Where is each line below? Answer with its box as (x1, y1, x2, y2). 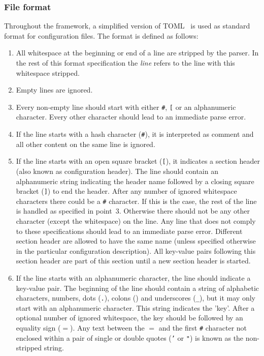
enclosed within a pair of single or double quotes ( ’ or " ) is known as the (16, 332, 244, 343)
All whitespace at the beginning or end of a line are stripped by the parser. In (16, 47, 259, 58)
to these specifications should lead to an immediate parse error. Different (16, 225, 243, 236)
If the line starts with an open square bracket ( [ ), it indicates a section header (16, 156, 260, 166)
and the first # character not (158, 322, 247, 333)
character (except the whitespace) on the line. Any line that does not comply (16, 216, 256, 226)
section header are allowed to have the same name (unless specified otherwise (16, 235, 256, 246)
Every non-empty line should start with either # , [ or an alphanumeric (16, 101, 236, 112)
